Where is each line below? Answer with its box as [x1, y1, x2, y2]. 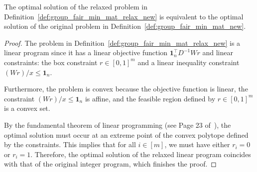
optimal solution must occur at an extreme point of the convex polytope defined [4, 129, 249, 140]
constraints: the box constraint [4, 57, 98, 67]
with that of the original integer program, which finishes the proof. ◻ [4, 159, 217, 169]
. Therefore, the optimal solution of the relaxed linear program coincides [30, 149, 251, 159]
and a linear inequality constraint [137, 57, 240, 67]
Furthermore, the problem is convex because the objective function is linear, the [4, 84, 248, 94]
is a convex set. [4, 103, 50, 113]
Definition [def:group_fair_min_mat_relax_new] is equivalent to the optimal [4, 11, 244, 21]
